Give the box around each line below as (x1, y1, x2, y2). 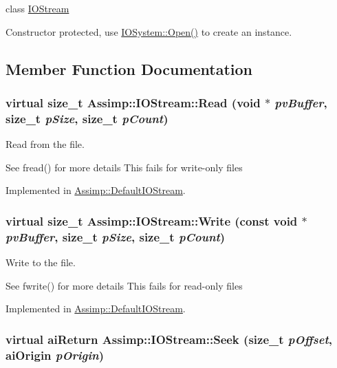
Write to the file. (6, 255, 76, 270)
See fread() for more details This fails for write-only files (6, 160, 243, 174)
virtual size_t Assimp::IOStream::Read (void (6, 94, 261, 111)
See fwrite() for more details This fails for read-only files (6, 278, 243, 292)
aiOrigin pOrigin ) (6, 346, 105, 363)
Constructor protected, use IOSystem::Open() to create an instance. (6, 24, 292, 39)
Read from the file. (6, 137, 85, 151)
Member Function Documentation (6, 58, 253, 79)
